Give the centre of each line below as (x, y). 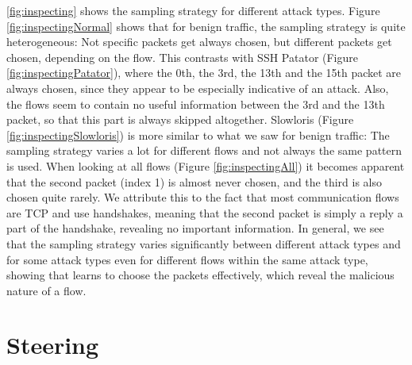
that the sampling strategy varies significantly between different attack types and (204, 243)
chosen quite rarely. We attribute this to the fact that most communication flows (203, 197)
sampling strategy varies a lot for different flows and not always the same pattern (204, 150)
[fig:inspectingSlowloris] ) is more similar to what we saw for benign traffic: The (198, 134)
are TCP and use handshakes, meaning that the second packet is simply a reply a (205, 212)
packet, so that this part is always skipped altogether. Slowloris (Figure (180, 119)
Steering (53, 345)
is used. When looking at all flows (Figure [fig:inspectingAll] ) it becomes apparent (206, 165)
